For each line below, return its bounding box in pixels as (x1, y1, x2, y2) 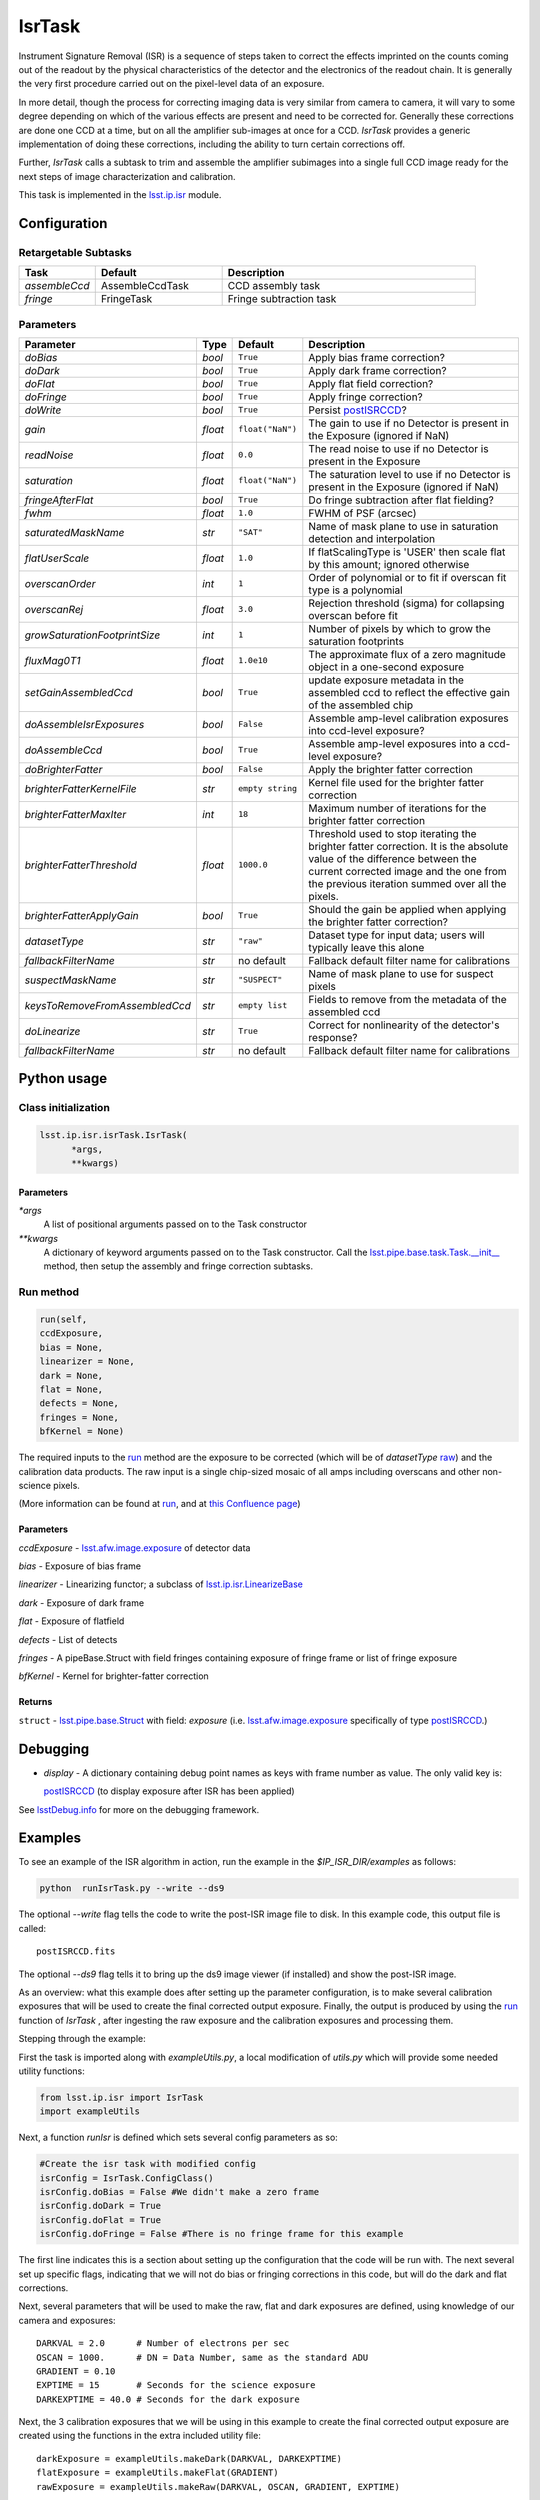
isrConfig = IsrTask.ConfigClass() (39, 2172, 214, 2184)
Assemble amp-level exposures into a (308, 736, 486, 750)
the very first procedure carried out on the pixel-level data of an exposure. (18, 78, 325, 90)
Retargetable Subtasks (18, 245, 132, 259)
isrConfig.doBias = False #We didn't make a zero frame (39, 2186, 320, 2198)
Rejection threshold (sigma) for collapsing (308, 596, 505, 610)
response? (308, 1030, 358, 1044)
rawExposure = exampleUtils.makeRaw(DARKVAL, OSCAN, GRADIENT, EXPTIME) (36, 2481, 400, 2492)
